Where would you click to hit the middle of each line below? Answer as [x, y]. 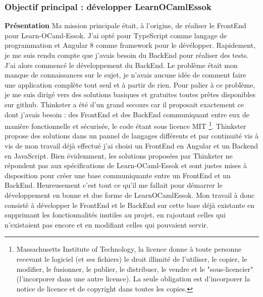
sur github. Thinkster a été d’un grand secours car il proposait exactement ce [124, 104]
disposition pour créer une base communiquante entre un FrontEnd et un [118, 175]
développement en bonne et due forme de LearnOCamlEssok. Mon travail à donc [130, 195]
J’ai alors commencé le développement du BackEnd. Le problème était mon [121, 65]
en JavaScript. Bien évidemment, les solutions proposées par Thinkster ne [119, 155]
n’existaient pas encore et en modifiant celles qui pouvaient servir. [107, 224]
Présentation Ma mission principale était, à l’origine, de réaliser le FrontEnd [125, 25]
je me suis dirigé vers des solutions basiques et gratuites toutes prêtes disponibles [130, 94]
